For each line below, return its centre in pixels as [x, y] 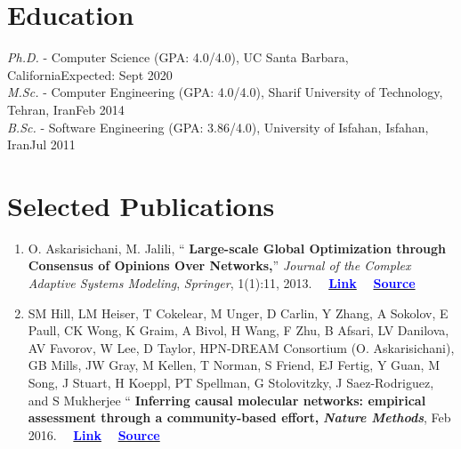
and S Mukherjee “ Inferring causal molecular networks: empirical [227, 400]
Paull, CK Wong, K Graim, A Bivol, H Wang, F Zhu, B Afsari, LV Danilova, [239, 330]
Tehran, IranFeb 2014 [66, 109]
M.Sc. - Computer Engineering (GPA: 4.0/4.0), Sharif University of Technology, [225, 92]
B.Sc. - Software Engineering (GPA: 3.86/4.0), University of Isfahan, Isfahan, [218, 127]
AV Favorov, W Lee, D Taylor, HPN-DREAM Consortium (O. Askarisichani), [241, 347]
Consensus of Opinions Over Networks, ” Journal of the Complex [219, 265]
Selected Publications [141, 205]
